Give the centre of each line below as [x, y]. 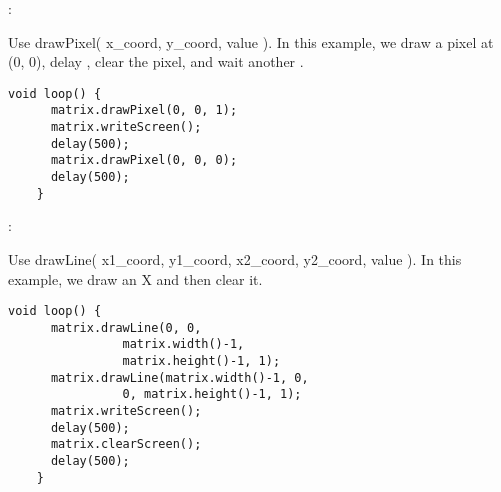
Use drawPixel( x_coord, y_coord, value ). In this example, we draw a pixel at [251, 41]
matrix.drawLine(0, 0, [126, 327]
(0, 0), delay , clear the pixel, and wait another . [156, 61]
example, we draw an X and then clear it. [135, 278]
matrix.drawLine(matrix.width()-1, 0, [179, 377]
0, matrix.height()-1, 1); [212, 394]
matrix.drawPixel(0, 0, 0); [144, 160]
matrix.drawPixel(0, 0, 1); [144, 110]
